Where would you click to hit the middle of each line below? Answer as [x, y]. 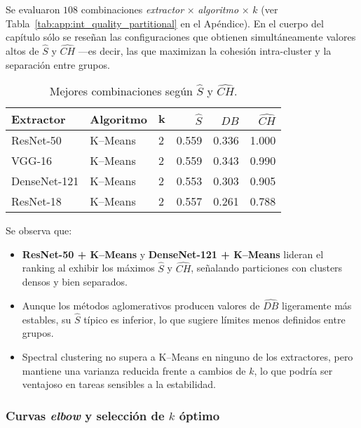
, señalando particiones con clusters [267, 268]
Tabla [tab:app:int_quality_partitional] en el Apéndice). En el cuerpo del [165, 23]
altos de [22, 51]
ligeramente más [317, 305]
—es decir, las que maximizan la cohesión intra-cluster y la [205, 51]
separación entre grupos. [58, 64]
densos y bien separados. [75, 282]
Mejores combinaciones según [121, 91]
